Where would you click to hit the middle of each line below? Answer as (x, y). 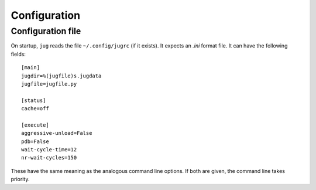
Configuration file (46, 31)
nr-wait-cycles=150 (49, 158)
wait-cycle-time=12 (49, 150)
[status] (34, 100)
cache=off (35, 109)
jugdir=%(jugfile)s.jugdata (61, 76)
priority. (20, 179)
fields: (18, 54)
